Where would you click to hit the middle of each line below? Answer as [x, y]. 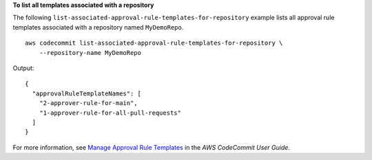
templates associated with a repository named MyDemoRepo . [98, 27]
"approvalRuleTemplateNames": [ [86, 93]
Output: [23, 68]
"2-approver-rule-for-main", [88, 103]
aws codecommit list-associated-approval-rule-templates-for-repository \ [154, 43]
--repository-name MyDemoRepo [90, 53]
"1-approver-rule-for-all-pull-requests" [110, 113]
